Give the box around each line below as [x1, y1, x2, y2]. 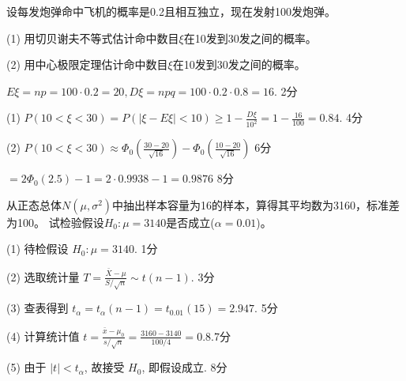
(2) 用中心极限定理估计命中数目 [6, 56, 168, 73]
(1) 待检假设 [6, 240, 69, 257]
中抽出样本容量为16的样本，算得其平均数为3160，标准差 [112, 196, 400, 213]
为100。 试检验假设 [6, 213, 104, 230]
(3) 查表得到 [6, 300, 69, 316]
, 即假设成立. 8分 [141, 359, 227, 375]
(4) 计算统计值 [6, 327, 80, 344]
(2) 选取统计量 [6, 268, 80, 285]
